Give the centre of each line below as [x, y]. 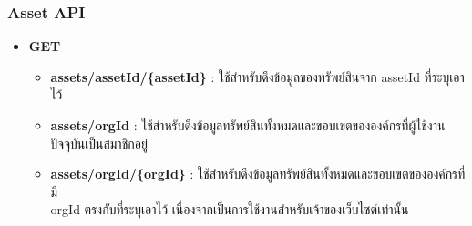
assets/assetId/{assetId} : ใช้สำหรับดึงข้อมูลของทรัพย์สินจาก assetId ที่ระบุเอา [257, 76]
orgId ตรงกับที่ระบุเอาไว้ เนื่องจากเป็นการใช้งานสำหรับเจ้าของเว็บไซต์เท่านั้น [230, 209]
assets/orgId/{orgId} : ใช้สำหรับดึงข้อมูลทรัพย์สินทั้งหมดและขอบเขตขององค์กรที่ [258, 174]
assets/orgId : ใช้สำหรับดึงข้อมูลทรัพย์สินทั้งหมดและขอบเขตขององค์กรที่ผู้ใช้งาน [248, 125]
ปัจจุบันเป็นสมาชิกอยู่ [99, 143]
